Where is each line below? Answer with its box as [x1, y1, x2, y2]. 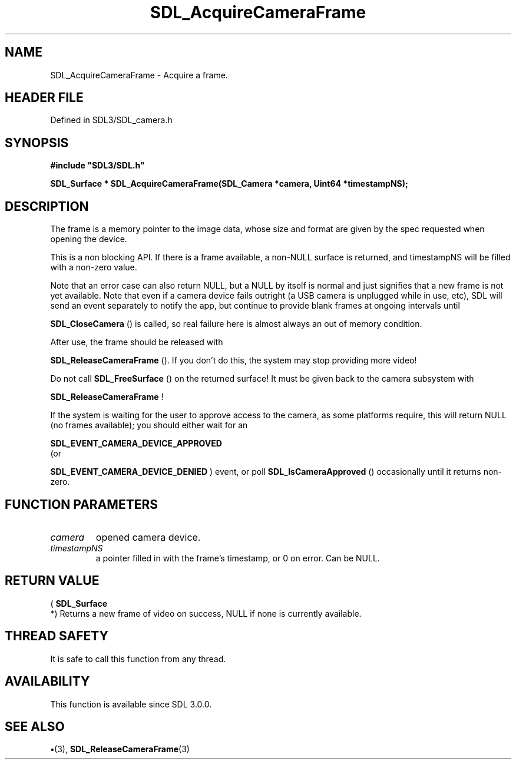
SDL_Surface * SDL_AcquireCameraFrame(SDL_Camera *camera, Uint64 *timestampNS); [50, 178, 408, 189]
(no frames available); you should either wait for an [50, 420, 248, 431]
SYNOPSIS [5, 135, 69, 150]
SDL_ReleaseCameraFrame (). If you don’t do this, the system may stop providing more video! [50, 355, 417, 366]
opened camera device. [95, 531, 201, 543]
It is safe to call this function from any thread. [50, 653, 226, 664]
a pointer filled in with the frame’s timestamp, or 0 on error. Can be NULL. [95, 553, 380, 563]
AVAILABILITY [5, 674, 90, 689]
